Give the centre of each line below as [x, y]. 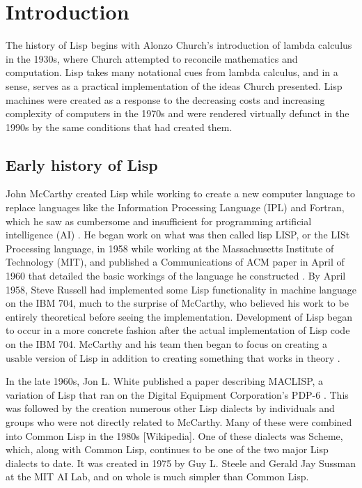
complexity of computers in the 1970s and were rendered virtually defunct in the [178, 113]
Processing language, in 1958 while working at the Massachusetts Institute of [170, 248]
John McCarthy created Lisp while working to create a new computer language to [180, 193]
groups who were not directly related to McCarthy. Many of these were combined [179, 421]
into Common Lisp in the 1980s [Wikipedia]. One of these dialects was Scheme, [174, 435]
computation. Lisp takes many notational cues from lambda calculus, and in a [172, 72]
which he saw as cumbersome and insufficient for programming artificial [159, 221]
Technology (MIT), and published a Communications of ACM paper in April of [175, 262]
